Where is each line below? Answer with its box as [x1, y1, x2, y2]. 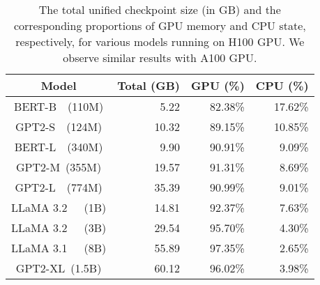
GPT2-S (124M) [15, 118, 102, 134]
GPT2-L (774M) [15, 179, 102, 195]
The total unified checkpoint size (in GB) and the [38, 1, 281, 17]
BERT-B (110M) [14, 98, 104, 114]
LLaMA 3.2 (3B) [11, 219, 107, 236]
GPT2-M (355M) [16, 159, 102, 175]
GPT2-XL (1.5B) [15, 260, 102, 276]
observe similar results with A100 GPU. [63, 49, 257, 66]
